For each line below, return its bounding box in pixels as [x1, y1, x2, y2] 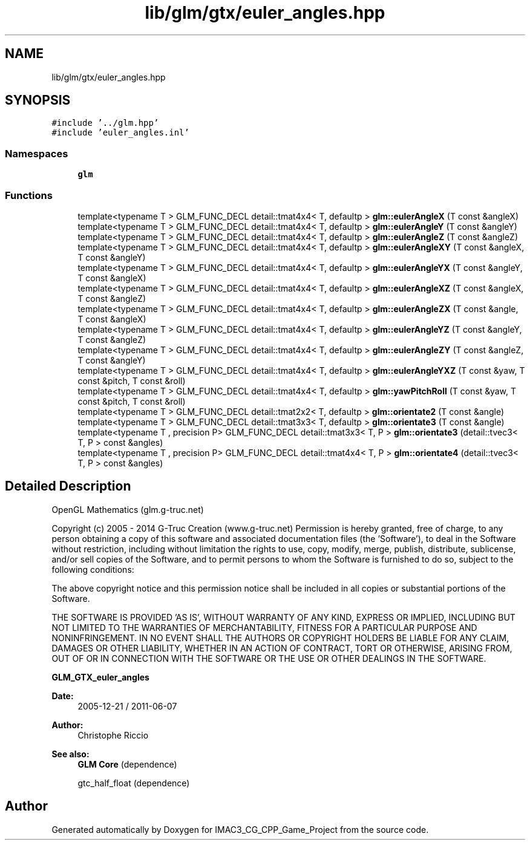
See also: [51, 748, 90, 759]
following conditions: [51, 564, 134, 575]
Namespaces [5, 147, 68, 160]
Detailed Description [5, 478, 131, 494]
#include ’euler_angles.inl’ [51, 128, 189, 138]
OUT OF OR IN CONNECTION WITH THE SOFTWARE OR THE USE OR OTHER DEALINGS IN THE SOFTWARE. [51, 653, 486, 664]
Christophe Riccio [77, 729, 149, 740]
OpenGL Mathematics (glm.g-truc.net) [51, 504, 204, 515]
